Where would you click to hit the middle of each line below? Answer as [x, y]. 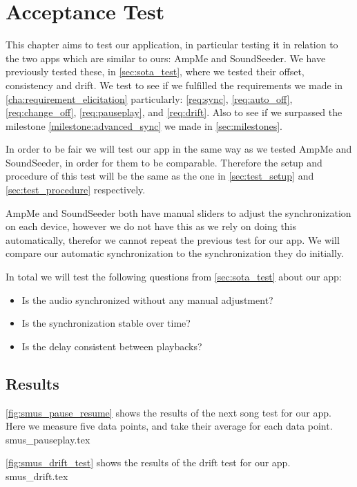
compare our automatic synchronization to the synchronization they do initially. [175, 253]
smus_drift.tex [37, 476]
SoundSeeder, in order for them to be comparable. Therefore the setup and [164, 162]
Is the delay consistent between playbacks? [112, 346]
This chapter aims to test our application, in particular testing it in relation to [172, 45]
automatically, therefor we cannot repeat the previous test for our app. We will [173, 239]
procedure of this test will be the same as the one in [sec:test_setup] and [160, 176]
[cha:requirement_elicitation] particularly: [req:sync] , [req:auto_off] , [149, 98]
